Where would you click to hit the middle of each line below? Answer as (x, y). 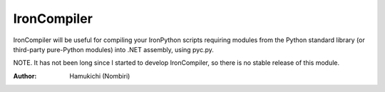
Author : (25, 76)
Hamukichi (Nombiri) (100, 76)
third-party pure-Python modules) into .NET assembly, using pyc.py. (113, 49)
